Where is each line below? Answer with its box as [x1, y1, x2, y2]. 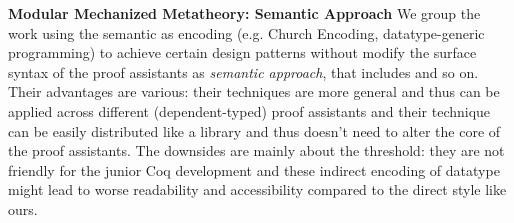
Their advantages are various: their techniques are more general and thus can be [8, 81, 500, 102]
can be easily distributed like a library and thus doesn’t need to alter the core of [8, 120, 501, 141]
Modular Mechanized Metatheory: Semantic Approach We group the [8, 3, 481, 23]
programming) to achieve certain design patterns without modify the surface [8, 42, 477, 63]
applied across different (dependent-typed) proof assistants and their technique [8, 100, 491, 121]
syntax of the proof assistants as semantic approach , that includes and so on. [8, 61, 479, 82]
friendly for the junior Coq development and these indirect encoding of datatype [8, 159, 500, 180]
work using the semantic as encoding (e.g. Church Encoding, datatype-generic [8, 22, 485, 43]
